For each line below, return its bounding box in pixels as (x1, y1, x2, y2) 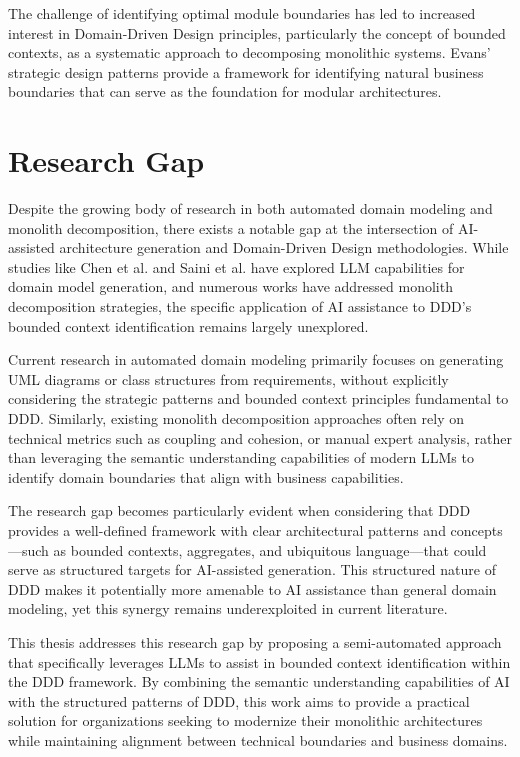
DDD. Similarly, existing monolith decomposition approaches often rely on (8, 408, 464, 429)
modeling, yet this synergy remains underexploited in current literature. (8, 598, 448, 619)
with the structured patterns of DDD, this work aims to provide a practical (8, 690, 470, 711)
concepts (450, 520, 503, 540)
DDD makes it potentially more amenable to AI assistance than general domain (8, 578, 497, 599)
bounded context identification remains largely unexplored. (8, 315, 369, 336)
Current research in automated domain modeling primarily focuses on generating (8, 349, 504, 370)
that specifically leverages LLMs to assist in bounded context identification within (8, 651, 511, 672)
